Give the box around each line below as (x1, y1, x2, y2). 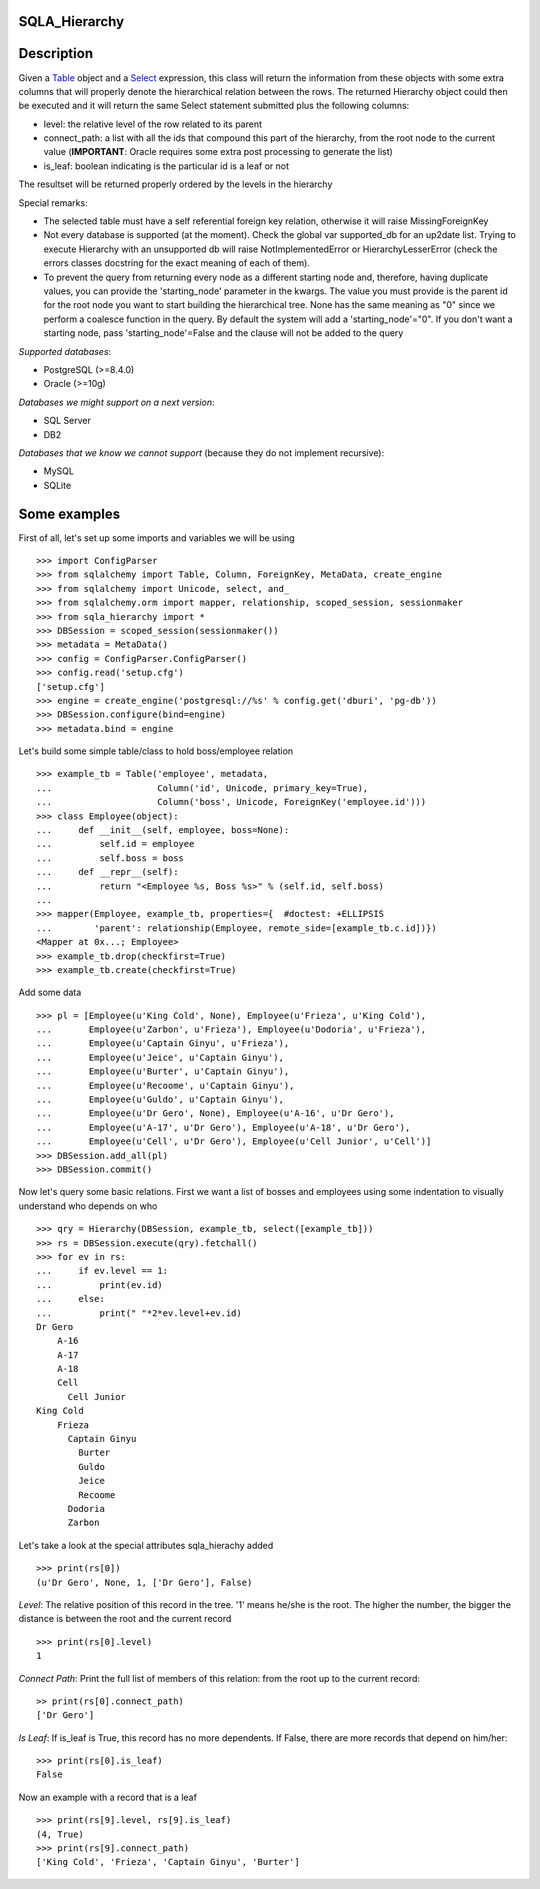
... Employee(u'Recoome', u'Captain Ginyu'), (36, 1080, 295, 1091)
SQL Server (43, 415, 92, 427)
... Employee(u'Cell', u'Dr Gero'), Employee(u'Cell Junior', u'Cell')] (36, 1136, 432, 1147)
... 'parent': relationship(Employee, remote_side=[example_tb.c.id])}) (36, 922, 437, 934)
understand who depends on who (18, 1200, 158, 1212)
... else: (36, 1293, 105, 1305)
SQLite (43, 479, 72, 491)
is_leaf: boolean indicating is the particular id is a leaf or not (43, 160, 290, 172)
